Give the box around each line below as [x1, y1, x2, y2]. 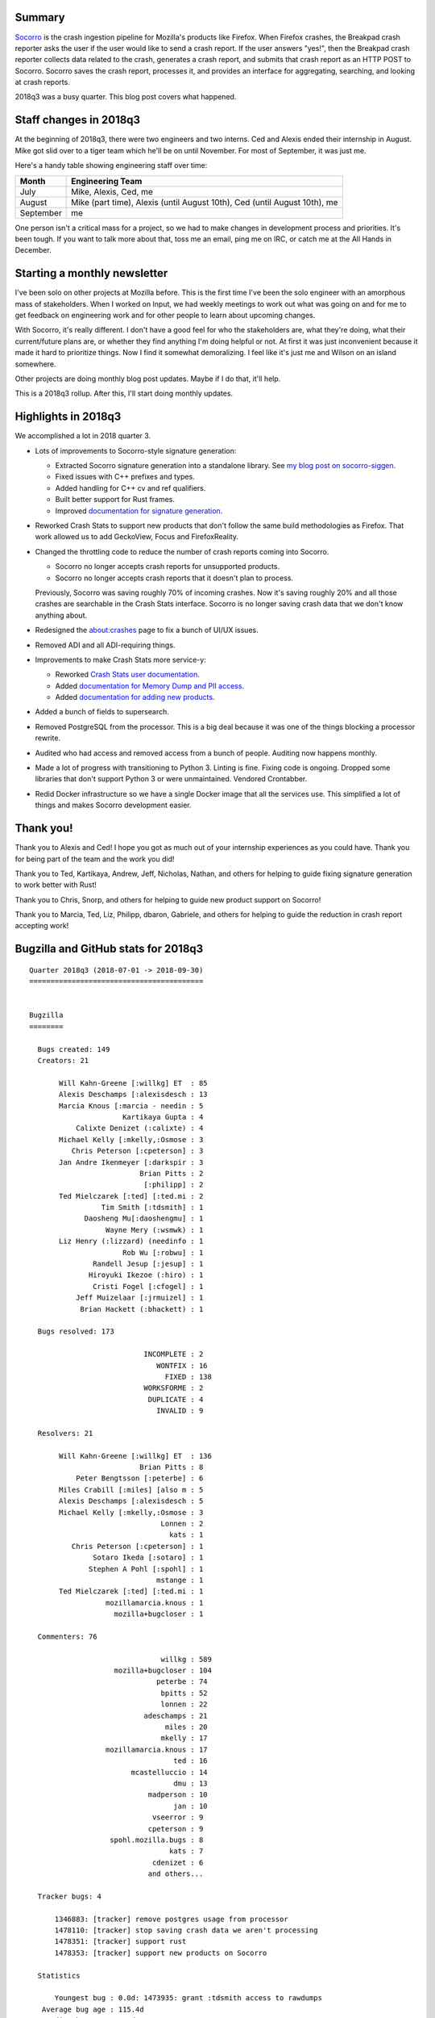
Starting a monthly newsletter [14, 266, 168, 280]
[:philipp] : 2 [143, 1180, 204, 1190]
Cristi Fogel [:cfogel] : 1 [93, 1282, 204, 1291]
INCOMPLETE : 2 [143, 1350, 204, 1359]
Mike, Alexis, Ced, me [71, 186, 153, 197]
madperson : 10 [147, 1790, 209, 1799]
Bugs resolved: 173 [37, 1327, 114, 1336]
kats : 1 [169, 1530, 204, 1539]
